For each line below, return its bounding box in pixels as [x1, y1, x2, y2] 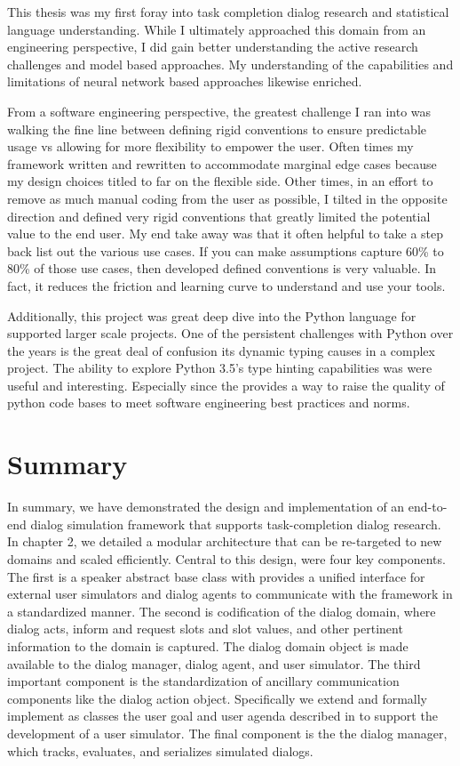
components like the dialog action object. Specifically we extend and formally [7, 689, 428, 707]
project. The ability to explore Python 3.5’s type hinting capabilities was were [7, 359, 432, 377]
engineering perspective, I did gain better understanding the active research [7, 37, 418, 56]
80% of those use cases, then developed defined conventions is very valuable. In [7, 259, 437, 278]
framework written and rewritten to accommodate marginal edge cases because [7, 154, 437, 173]
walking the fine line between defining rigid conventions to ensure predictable [7, 119, 427, 138]
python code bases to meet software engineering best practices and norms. [7, 393, 410, 412]
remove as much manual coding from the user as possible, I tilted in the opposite [7, 189, 448, 207]
